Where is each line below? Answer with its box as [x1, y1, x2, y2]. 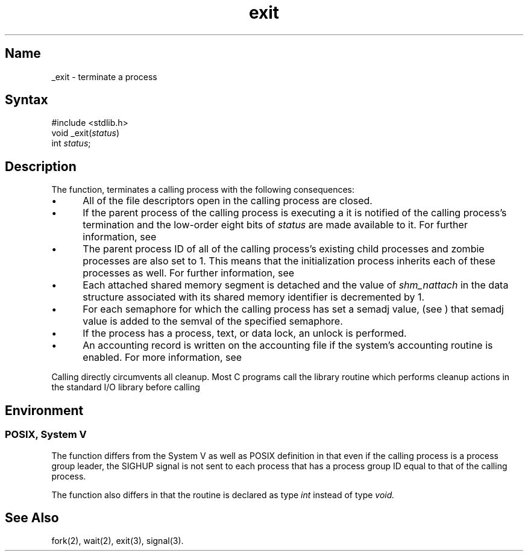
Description [5, 158, 77, 174]
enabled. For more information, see [83, 351, 242, 364]
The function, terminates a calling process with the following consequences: [51, 184, 355, 195]
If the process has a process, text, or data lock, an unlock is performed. [83, 327, 407, 340]
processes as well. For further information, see [83, 267, 295, 280]
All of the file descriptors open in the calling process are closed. [83, 195, 372, 207]
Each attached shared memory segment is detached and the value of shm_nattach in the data [83, 279, 509, 292]
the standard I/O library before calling [51, 382, 200, 393]
